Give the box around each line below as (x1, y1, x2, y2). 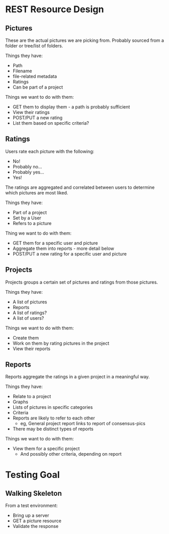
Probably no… (12, 163, 42, 170)
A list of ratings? (12, 310, 47, 316)
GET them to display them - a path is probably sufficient (12, 104, 130, 110)
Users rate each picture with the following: (5, 148, 95, 154)
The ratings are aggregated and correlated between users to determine (5, 184, 155, 190)
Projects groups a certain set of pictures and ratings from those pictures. (5, 279, 158, 285)
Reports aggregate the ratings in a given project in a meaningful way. (5, 374, 150, 380)
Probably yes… (12, 169, 44, 175)
